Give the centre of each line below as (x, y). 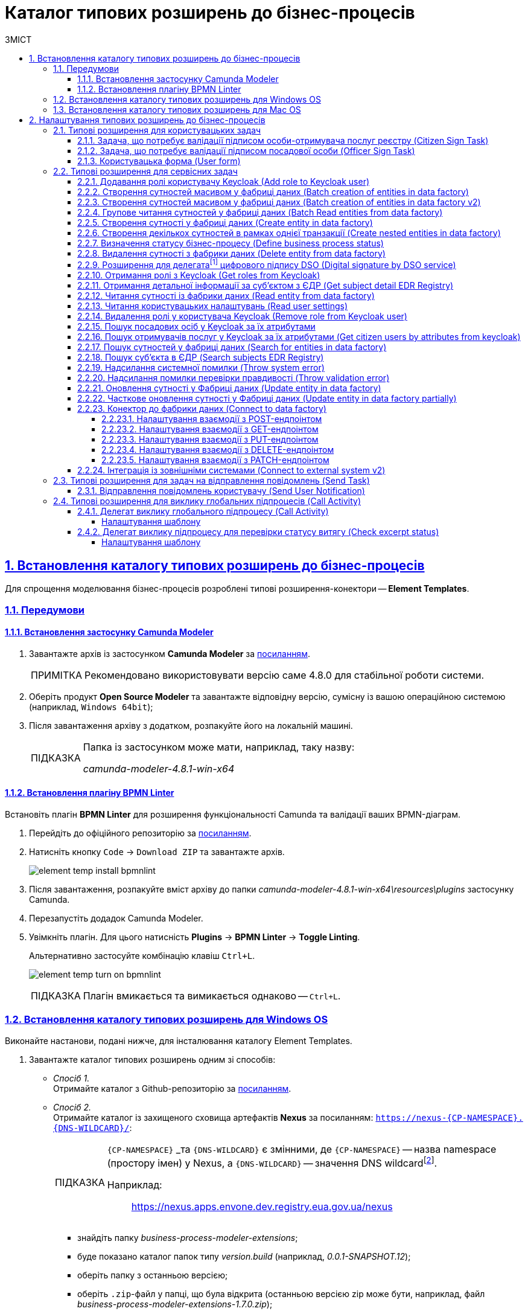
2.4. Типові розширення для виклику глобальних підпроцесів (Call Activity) (207, 501)
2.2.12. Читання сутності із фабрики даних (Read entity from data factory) (226, 296)
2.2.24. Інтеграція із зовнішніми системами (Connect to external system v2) (231, 470)
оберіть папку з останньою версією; (153, 1275)
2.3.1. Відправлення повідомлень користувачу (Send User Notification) (221, 491)
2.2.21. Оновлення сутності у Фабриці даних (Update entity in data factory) (229, 388)
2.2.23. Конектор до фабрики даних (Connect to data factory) (202, 409)
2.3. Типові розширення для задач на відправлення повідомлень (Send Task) (212, 481)
